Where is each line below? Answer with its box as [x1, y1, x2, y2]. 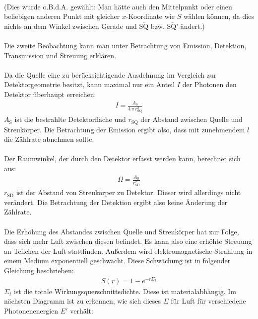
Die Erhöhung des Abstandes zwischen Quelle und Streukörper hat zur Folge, [4, 226, 239, 236]
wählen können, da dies [183, 11, 254, 21]
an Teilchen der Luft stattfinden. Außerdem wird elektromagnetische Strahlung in [4, 245, 253, 256]
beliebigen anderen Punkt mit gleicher [4, 11, 120, 21]
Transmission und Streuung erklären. [4, 50, 116, 60]
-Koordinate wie [126, 11, 175, 21]
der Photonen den [182, 79, 237, 90]
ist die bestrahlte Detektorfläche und [14, 114, 126, 124]
